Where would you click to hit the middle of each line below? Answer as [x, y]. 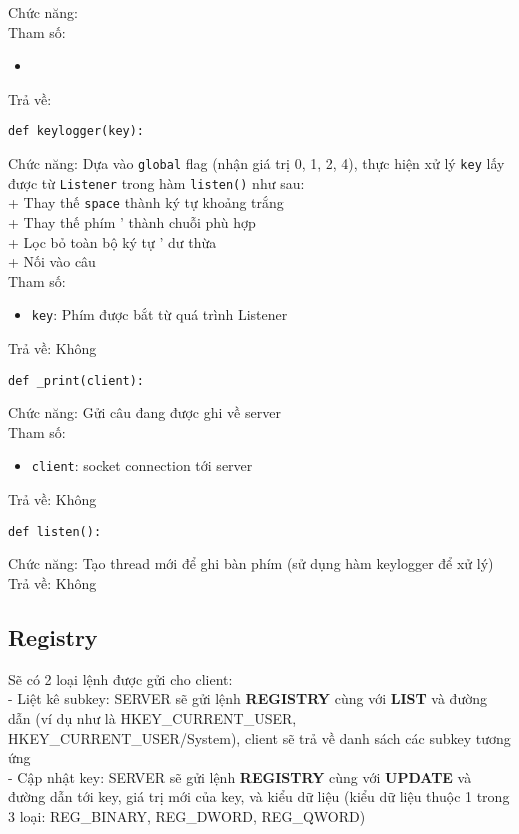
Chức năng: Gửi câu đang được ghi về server [144, 412]
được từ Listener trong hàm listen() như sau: [156, 182]
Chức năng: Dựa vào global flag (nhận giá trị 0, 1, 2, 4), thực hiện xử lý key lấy [256, 163]
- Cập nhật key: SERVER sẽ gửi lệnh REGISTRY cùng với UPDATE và [240, 776]
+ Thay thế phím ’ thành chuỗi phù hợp [132, 222]
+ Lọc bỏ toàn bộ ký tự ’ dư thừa [112, 241]
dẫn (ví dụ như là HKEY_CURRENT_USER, [152, 717]
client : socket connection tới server [142, 465]
